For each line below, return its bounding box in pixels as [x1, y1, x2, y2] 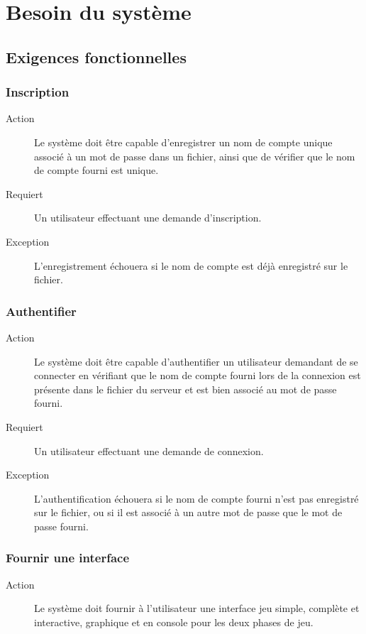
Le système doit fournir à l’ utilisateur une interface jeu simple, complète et [34, 601, 360, 616]
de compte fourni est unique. [34, 163, 159, 177]
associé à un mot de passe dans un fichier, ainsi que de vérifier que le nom [34, 148, 355, 163]
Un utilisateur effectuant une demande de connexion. [34, 443, 264, 458]
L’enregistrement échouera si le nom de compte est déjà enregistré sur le [34, 258, 348, 273]
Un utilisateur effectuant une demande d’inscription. [34, 210, 262, 225]
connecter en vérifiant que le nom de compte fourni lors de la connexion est [34, 368, 361, 383]
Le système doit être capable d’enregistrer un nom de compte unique [34, 134, 333, 149]
